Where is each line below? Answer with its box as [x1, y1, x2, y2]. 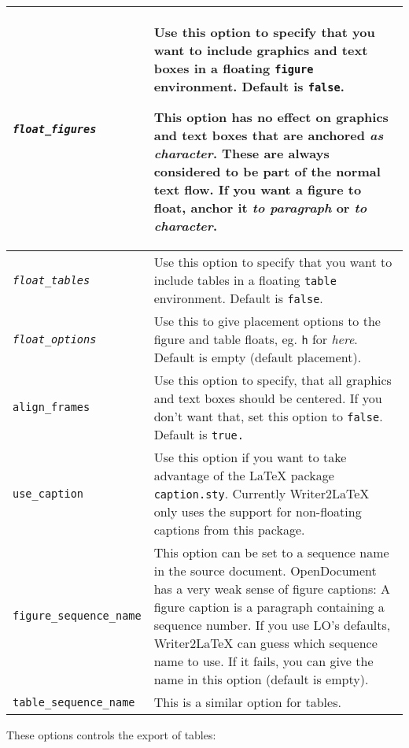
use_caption [13, 487, 84, 500]
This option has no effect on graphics [153, 108, 389, 126]
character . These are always [153, 144, 330, 162]
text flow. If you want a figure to [153, 180, 362, 198]
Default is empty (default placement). [153, 348, 362, 366]
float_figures [13, 122, 97, 135]
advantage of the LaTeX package [153, 466, 334, 484]
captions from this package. [153, 520, 305, 539]
